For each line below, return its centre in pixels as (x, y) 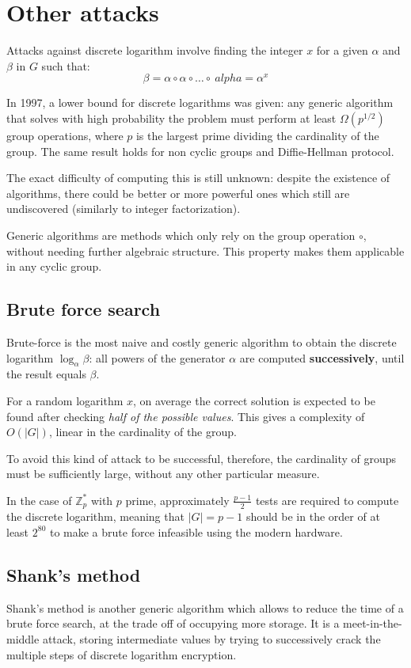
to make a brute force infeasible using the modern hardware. (196, 531)
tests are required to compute (327, 500)
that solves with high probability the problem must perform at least (171, 118)
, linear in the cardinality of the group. (143, 432)
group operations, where (65, 135)
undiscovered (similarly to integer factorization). (124, 209)
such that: (66, 65)
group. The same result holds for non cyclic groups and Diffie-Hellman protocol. (200, 151)
